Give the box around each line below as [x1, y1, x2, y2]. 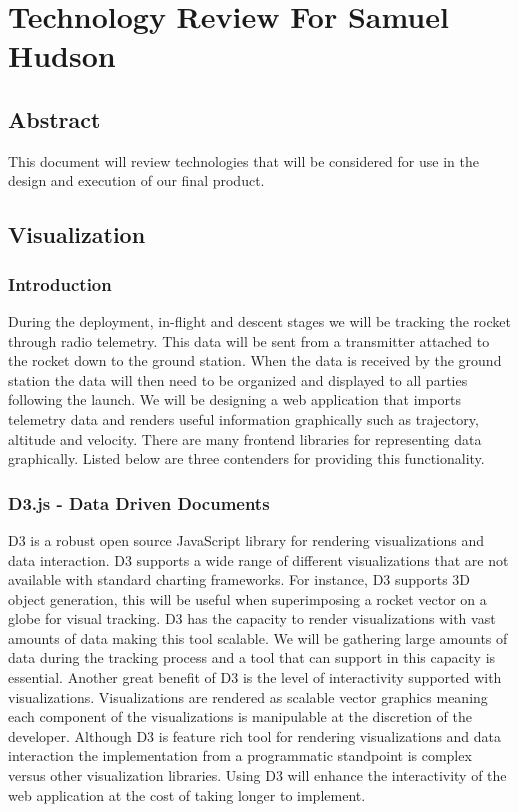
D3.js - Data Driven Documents [8, 490, 270, 515]
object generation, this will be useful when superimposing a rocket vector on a [8, 588, 487, 609]
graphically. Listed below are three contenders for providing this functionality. [8, 448, 485, 469]
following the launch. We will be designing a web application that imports [8, 389, 461, 410]
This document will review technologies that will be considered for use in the [8, 150, 479, 171]
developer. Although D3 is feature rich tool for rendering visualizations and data [8, 725, 502, 746]
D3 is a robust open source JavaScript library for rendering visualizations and [8, 529, 484, 550]
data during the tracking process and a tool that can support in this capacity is [8, 647, 496, 668]
